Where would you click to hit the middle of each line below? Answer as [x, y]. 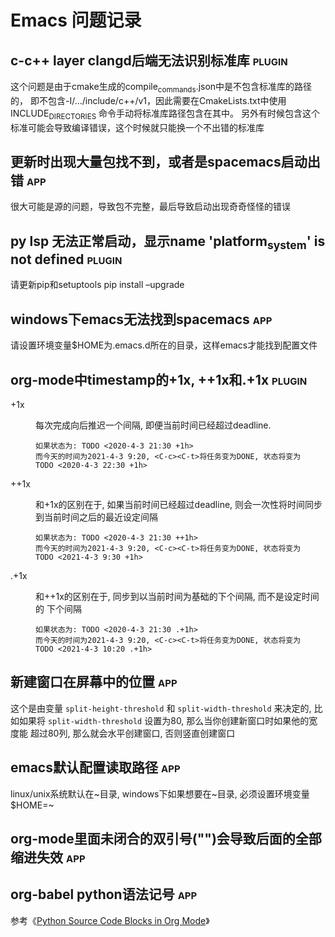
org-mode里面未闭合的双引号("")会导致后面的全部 [166, 839]
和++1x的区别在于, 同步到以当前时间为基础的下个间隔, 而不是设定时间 [177, 597]
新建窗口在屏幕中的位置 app [94, 682]
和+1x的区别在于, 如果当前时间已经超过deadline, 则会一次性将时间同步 [179, 505]
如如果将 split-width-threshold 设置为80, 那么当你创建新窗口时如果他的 [160, 720]
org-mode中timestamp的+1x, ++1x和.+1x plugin [159, 379]
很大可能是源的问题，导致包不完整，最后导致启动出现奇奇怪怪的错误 [150, 207]
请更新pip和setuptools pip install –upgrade [97, 285]
